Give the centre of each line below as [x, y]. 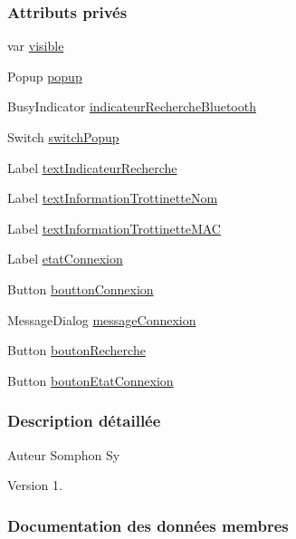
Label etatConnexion [65, 259]
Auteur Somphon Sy [64, 454]
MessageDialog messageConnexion [102, 319]
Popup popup [45, 76]
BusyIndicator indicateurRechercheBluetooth [132, 106]
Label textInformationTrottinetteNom [113, 198]
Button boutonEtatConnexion [91, 380]
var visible [36, 46]
